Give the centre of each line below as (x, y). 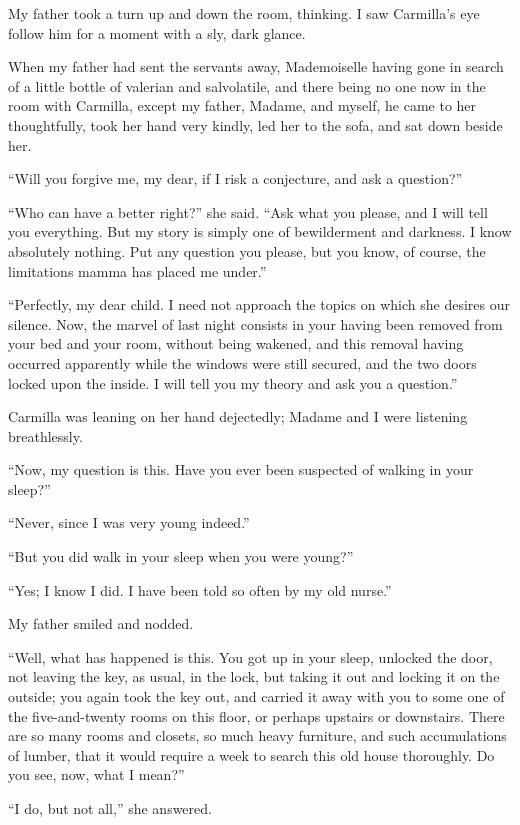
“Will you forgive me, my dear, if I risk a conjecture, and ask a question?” (235, 178)
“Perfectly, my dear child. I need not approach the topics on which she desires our (259, 304)
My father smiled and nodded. (101, 623)
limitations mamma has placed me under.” (137, 270)
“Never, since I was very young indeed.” (129, 522)
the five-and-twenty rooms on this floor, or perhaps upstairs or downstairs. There (256, 715)
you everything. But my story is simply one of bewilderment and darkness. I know (260, 231)
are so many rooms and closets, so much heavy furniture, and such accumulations (257, 735)
